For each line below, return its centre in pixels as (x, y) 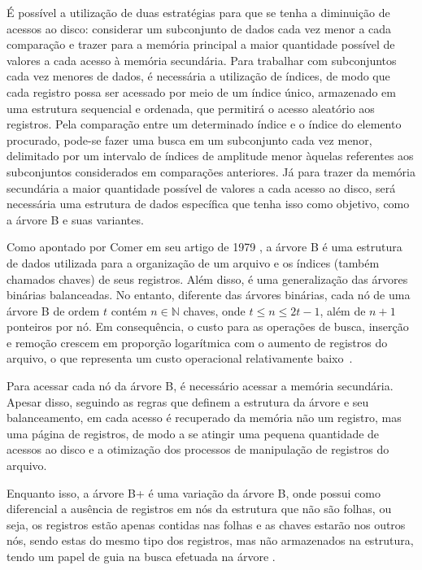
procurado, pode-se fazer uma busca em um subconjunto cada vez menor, (189, 139)
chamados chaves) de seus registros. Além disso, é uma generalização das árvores (207, 278)
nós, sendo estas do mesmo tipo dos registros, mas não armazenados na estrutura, (210, 540)
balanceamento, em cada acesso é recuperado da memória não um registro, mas (204, 418)
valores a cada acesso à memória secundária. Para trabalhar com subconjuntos (202, 60)
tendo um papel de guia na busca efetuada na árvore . (141, 556)
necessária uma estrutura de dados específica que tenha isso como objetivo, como (208, 204)
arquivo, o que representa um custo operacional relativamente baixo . (180, 358)
